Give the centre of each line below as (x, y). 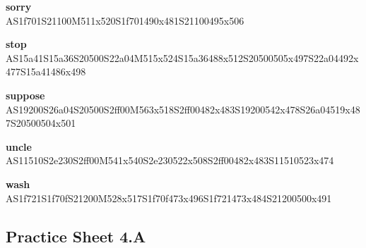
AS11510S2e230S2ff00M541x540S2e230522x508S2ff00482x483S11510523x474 (170, 160)
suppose (25, 95)
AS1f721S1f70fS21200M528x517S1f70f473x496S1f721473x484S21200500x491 (169, 198)
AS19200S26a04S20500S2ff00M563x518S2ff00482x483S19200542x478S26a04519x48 (183, 109)
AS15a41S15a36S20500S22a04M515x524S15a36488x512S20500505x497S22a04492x (182, 57)
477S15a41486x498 (46, 72)
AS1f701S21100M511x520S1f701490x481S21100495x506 (125, 20)
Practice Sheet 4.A (76, 236)
